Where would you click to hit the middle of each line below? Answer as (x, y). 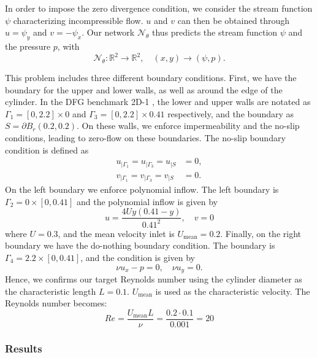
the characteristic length (51, 291)
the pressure (28, 46)
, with (68, 46)
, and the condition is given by (138, 257)
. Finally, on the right (261, 233)
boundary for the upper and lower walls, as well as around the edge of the (144, 89)
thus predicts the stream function (215, 32)
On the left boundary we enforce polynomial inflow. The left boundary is (142, 189)
